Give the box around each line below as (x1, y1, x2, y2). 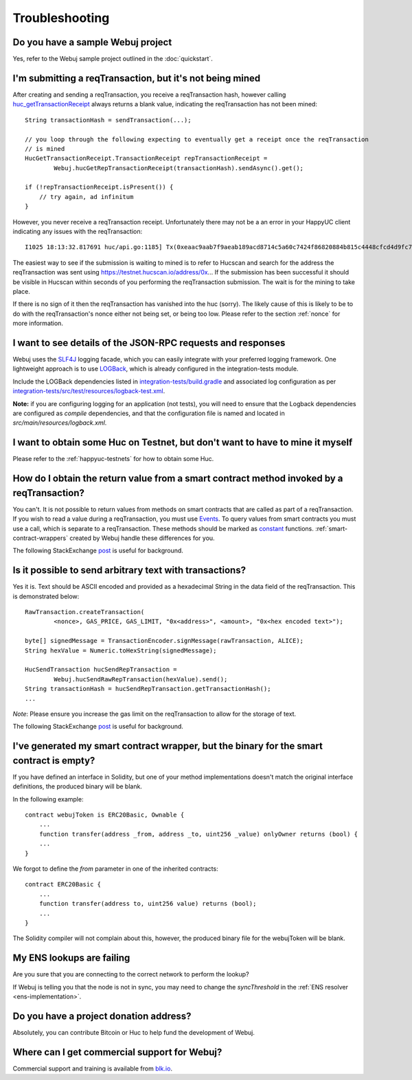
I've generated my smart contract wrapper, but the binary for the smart (12, 740, 323, 752)
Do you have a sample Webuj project (12, 36, 172, 48)
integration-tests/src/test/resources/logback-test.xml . (12, 387, 165, 395)
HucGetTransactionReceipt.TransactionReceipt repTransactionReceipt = (25, 154, 268, 163)
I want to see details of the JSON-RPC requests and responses (12, 337, 286, 349)
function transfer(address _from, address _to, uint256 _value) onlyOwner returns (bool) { (38, 830, 358, 838)
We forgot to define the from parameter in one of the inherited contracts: (12, 865, 219, 873)
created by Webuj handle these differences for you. (69, 534, 216, 542)
